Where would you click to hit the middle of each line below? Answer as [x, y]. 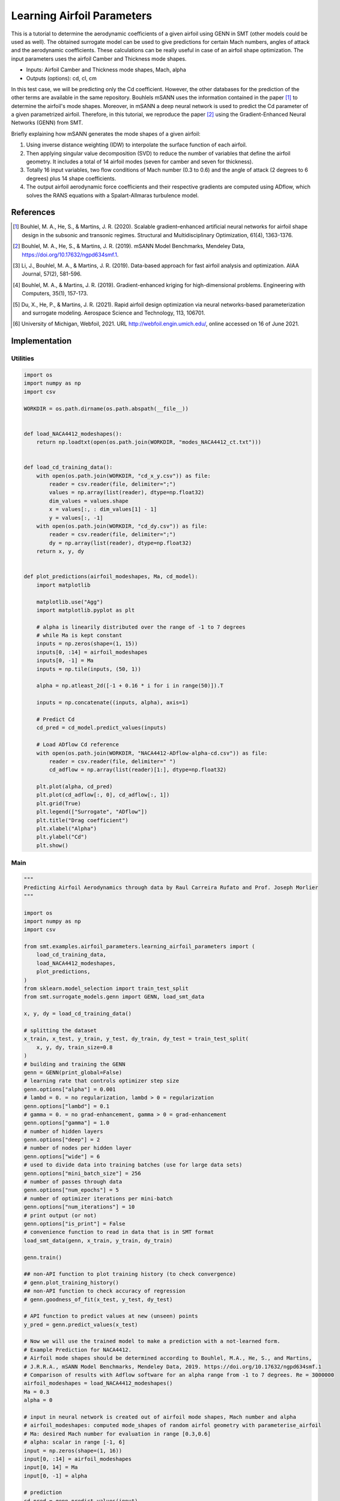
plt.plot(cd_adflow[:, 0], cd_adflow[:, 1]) [103, 795]
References [33, 212]
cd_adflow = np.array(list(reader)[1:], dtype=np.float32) [138, 770]
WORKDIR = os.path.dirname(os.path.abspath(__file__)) [106, 409]
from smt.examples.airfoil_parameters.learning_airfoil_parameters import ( [139, 947]
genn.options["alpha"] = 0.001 [70, 1089]
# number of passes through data [73, 1182]
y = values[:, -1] [76, 518]
